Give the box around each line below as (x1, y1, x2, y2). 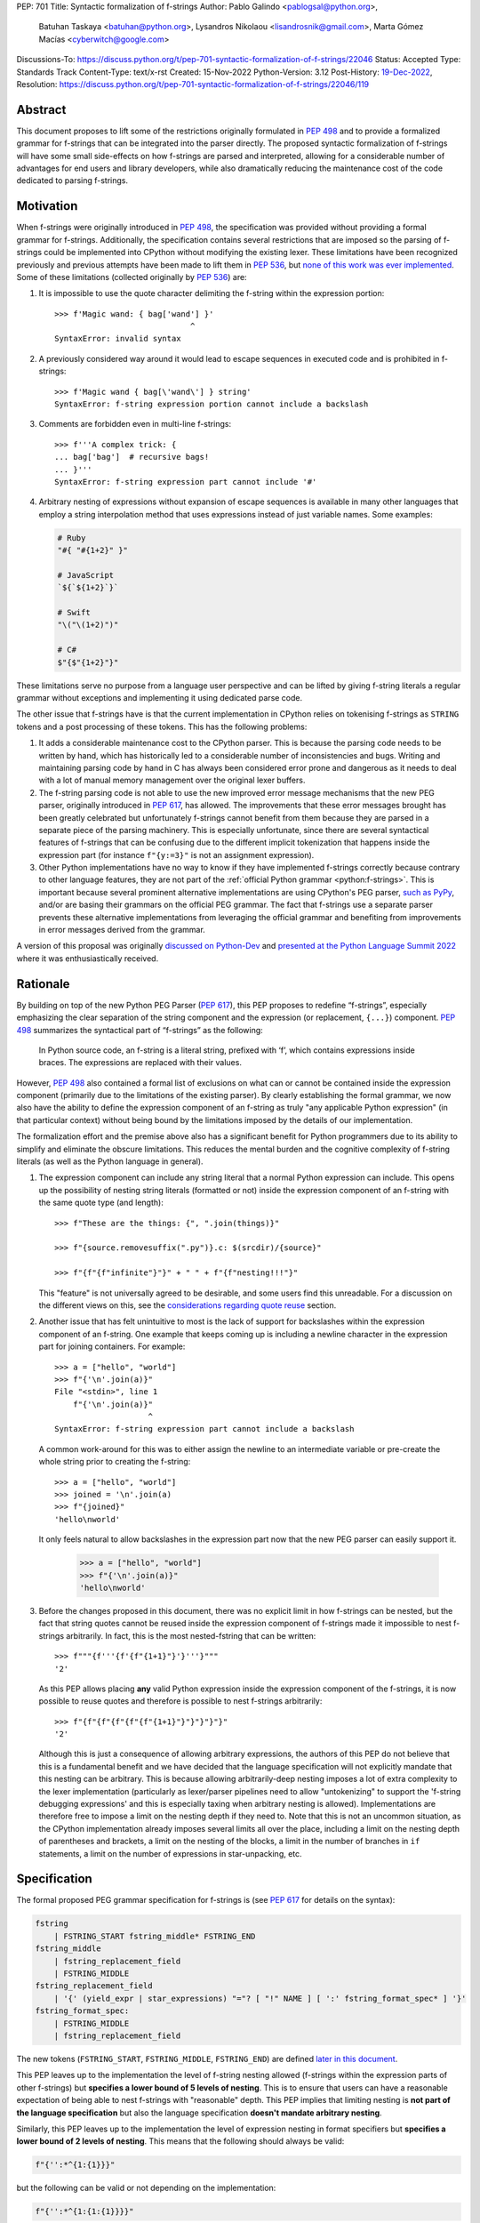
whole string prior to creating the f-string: (38, 1457, 191, 1467)
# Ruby (57, 533, 86, 542)
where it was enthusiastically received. (16, 952, 159, 964)
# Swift (57, 607, 91, 618)
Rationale (16, 976, 70, 991)
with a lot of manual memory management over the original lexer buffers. (38, 774, 306, 786)
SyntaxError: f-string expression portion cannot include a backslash (54, 399, 369, 409)
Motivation (16, 198, 78, 213)
